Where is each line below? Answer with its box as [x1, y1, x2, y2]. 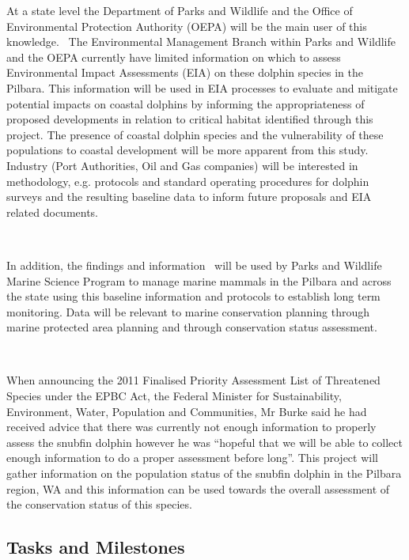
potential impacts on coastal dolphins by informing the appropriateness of [6, 95, 365, 112]
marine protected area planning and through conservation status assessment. [6, 319, 377, 335]
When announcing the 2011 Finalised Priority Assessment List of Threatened [6, 372, 381, 388]
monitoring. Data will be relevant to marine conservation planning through [6, 303, 370, 320]
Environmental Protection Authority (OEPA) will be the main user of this [6, 17, 367, 34]
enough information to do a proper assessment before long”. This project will [6, 449, 378, 466]
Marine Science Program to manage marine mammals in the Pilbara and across [6, 272, 392, 289]
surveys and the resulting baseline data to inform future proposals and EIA [6, 188, 372, 205]
